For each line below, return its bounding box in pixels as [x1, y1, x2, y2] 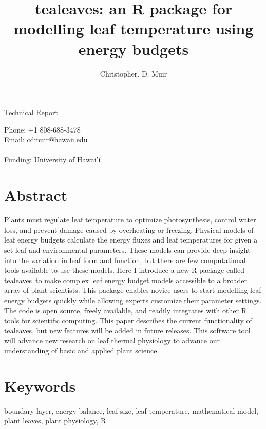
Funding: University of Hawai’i [4, 154, 101, 165]
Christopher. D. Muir [100, 68, 167, 79]
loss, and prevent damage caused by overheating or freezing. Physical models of [4, 224, 254, 235]
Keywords [4, 375, 76, 396]
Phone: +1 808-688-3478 [4, 124, 81, 135]
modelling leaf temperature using [13, 18, 254, 39]
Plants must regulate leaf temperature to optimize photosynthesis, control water [4, 214, 256, 225]
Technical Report [4, 107, 58, 118]
